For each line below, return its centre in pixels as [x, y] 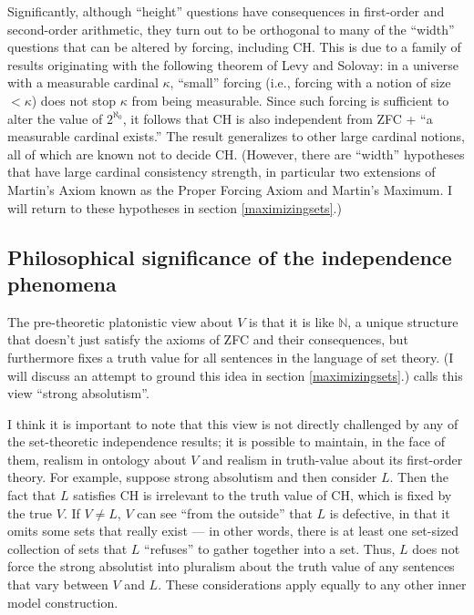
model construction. [63, 602]
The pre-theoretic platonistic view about [120, 321]
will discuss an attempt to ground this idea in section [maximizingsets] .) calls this [235, 375]
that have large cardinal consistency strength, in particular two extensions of [222, 172]
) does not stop [74, 100]
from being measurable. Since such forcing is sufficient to [290, 100]
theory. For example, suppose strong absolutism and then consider [192, 477]
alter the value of [55, 118]
